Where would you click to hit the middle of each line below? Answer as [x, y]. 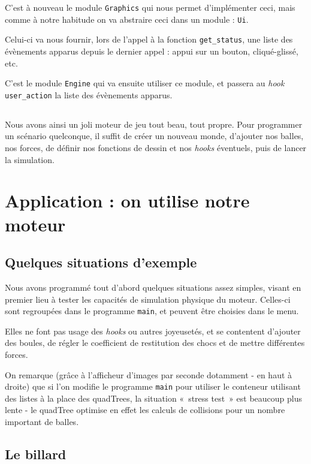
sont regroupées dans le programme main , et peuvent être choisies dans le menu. [152, 311]
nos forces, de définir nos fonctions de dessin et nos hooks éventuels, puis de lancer [156, 148]
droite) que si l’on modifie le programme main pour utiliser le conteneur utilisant [153, 386]
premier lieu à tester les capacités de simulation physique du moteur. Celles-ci [148, 299]
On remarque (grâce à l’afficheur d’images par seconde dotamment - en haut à [149, 374]
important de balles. [42, 422]
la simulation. [30, 159]
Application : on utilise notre [127, 201]
